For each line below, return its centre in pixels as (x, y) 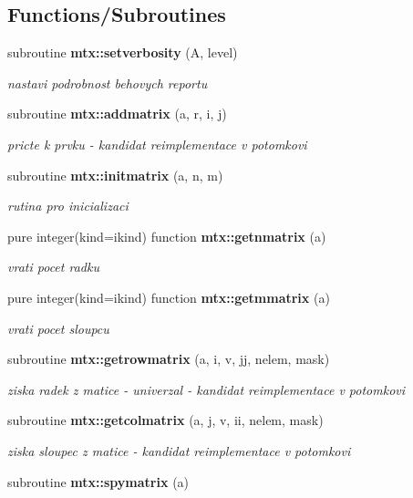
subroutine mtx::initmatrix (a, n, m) (115, 175)
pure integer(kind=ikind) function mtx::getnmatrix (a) (167, 236)
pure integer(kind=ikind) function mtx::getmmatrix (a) (169, 297)
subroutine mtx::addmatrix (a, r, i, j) (117, 114)
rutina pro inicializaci (68, 206)
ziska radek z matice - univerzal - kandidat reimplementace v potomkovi (206, 389)
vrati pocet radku (53, 267)
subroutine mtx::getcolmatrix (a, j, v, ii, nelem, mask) (165, 420)
